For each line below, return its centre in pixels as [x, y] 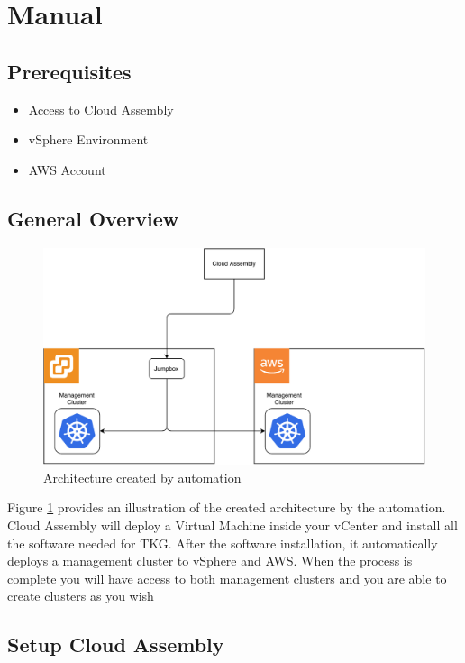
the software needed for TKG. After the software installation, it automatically [223, 543]
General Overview [93, 218]
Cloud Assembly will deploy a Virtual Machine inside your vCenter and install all [232, 525]
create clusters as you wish [81, 596]
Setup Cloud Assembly [116, 645]
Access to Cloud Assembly [101, 109]
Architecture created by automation [142, 477]
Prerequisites [69, 71]
